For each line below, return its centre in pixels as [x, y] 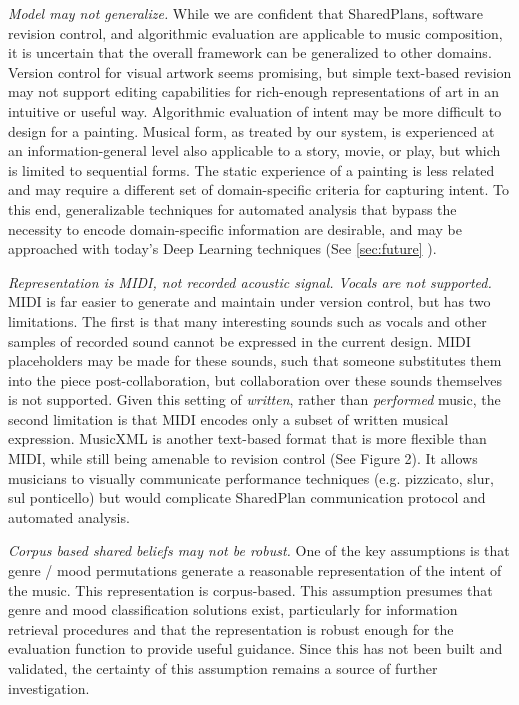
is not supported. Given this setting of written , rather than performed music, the [254, 399]
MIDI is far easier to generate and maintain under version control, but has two [249, 301]
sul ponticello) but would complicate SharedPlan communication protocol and [247, 497]
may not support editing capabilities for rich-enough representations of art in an [253, 91]
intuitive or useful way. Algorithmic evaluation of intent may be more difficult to [255, 110]
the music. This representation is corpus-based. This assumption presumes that [250, 589]
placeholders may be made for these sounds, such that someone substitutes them [255, 360]
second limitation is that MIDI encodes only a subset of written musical [228, 418]
